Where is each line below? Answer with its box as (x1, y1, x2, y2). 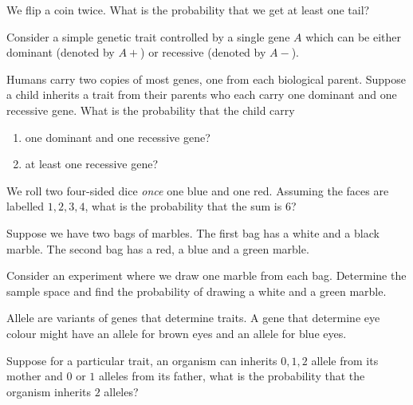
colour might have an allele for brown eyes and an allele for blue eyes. (6, 324, 347, 341)
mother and (6, 368, 63, 384)
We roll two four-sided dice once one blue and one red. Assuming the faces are (6, 182, 389, 199)
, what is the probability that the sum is (85, 198, 282, 214)
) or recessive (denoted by (140, 44, 266, 61)
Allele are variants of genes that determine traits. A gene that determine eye (6, 309, 380, 326)
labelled (6, 198, 45, 214)
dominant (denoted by (6, 44, 115, 61)
